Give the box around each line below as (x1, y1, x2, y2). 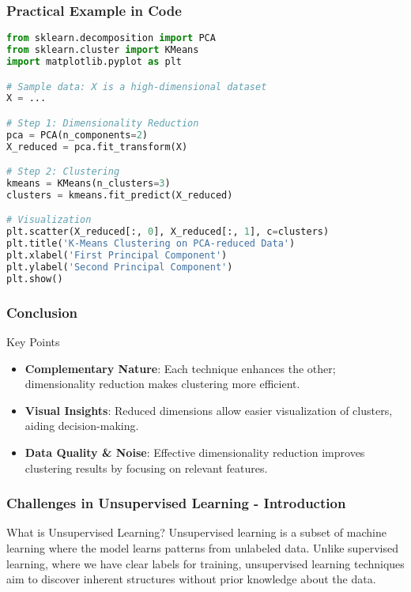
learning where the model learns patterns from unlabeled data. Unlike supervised (6, 539, 399, 556)
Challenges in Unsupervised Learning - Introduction (6, 493, 346, 513)
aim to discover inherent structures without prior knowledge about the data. (6, 571, 376, 587)
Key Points (6, 333, 60, 349)
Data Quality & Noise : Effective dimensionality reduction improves (25, 443, 365, 460)
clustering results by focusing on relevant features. (25, 459, 268, 476)
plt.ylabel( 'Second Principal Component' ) (6, 261, 233, 273)
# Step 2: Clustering (6, 166, 120, 178)
